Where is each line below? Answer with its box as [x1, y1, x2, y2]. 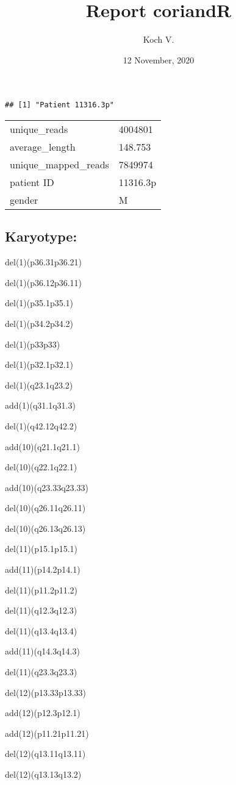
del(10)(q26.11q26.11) [5, 501, 86, 514]
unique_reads [10, 121, 68, 136]
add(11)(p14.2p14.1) [5, 563, 80, 576]
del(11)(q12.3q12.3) [5, 604, 77, 617]
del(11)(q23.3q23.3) [5, 665, 77, 678]
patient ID [10, 174, 54, 189]
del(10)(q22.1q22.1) [5, 461, 77, 473]
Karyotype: [5, 227, 77, 246]
